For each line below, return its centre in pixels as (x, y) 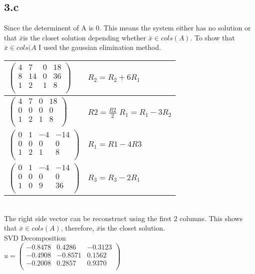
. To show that (213, 37)
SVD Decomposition (35, 238)
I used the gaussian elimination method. (100, 47)
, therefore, (78, 228)
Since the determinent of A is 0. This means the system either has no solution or (127, 28)
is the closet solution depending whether (85, 37)
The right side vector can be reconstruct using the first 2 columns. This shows (123, 218)
